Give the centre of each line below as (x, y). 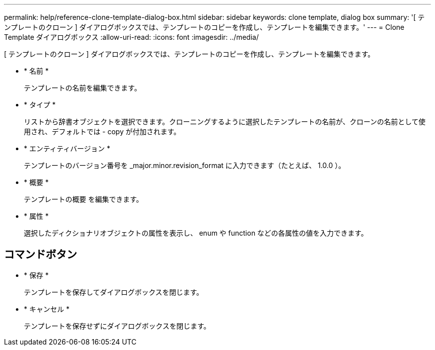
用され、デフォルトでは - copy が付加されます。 (102, 131)
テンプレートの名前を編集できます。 (83, 88)
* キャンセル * (47, 309)
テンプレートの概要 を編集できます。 (84, 199)
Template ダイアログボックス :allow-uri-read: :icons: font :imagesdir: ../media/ (131, 37)
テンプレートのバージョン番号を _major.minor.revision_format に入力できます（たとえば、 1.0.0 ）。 (185, 165)
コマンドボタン (40, 255)
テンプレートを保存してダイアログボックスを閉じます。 (114, 292)
